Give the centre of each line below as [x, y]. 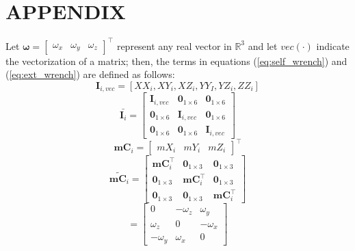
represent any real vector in [174, 45]
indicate [333, 45]
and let [263, 45]
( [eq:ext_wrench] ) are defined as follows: [90, 74]
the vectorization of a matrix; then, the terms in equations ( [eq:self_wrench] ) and [176, 61]
